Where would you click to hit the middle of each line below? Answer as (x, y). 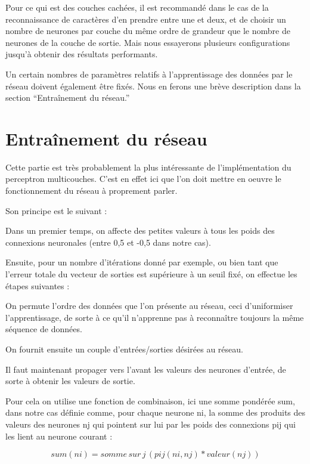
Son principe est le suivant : (56, 210)
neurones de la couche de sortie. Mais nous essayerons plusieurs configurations (148, 42)
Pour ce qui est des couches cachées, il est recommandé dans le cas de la (137, 7)
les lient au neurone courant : (59, 436)
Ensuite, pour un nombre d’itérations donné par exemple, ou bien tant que (142, 262)
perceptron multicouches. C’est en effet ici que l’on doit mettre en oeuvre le (143, 179)
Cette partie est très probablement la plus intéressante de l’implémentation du (148, 167)
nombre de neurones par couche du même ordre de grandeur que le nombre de (148, 31)
